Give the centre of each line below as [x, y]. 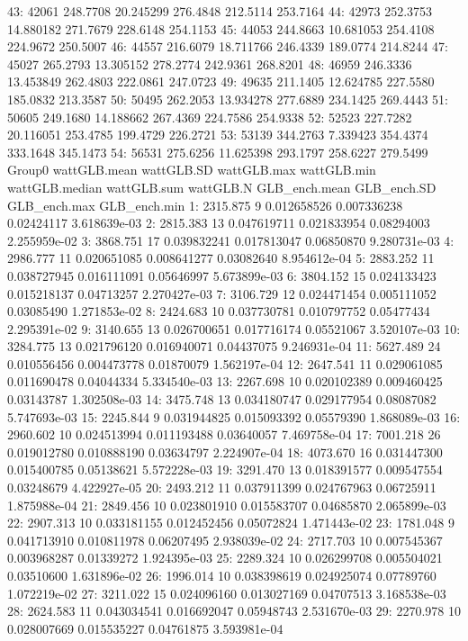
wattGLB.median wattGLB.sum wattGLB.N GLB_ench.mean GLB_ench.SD [222, 187]
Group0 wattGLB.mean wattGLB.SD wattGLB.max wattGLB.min [192, 170]
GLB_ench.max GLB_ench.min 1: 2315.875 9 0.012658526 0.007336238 [205, 205]
